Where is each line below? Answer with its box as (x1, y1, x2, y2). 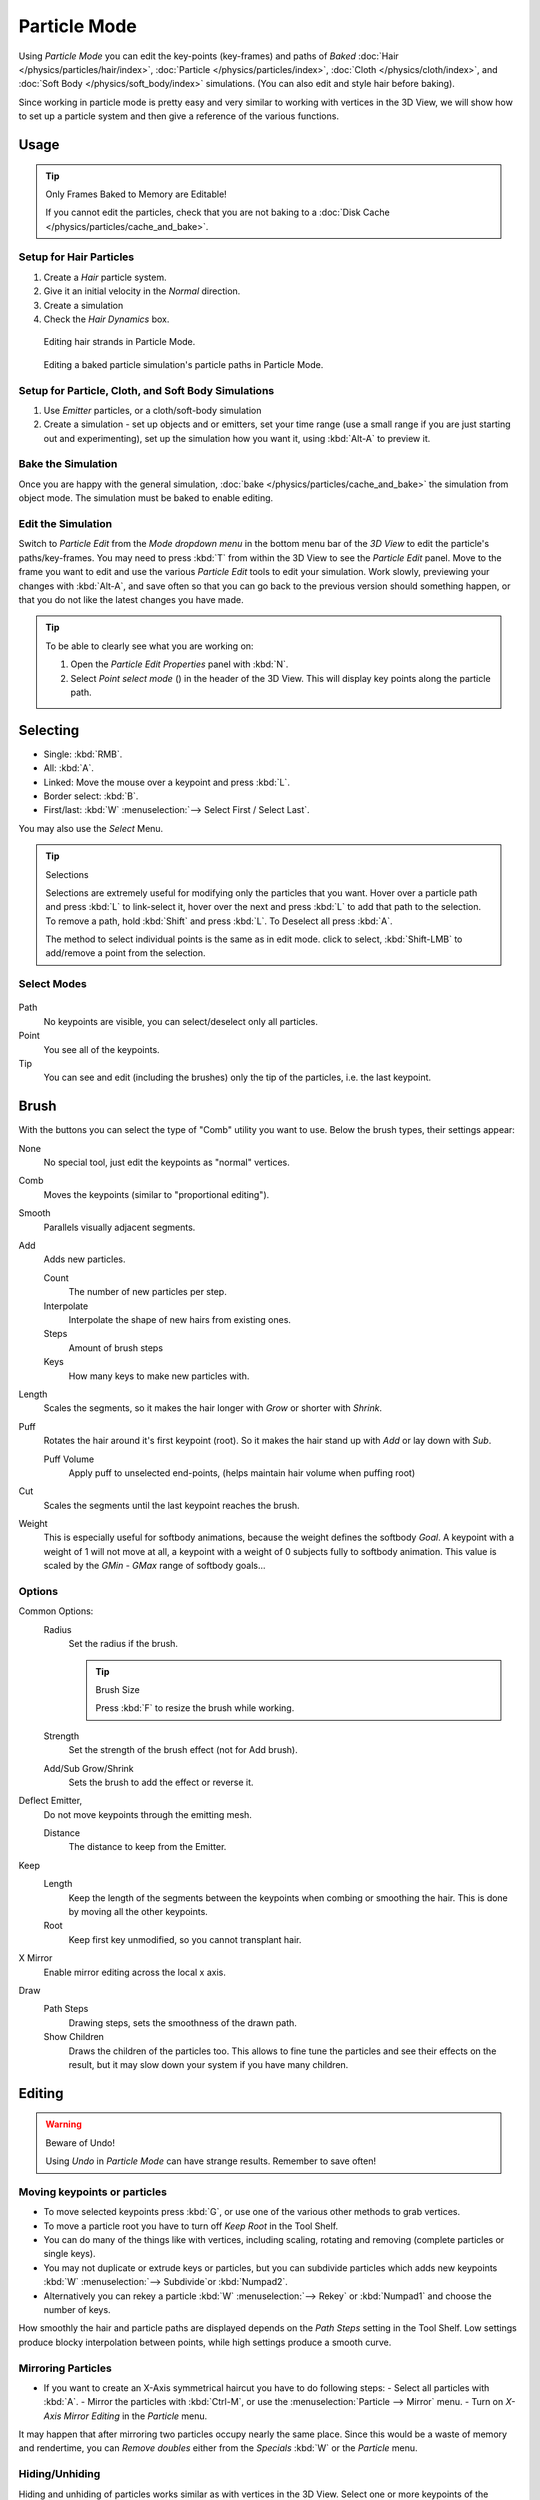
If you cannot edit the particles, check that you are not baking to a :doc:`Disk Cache (45, 206, 390, 219)
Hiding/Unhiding (18, 2467, 101, 2481)
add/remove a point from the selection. (45, 947, 206, 959)
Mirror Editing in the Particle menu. (63, 2410, 208, 2422)
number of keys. (43, 2303, 111, 2315)
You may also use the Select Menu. (18, 822, 164, 834)
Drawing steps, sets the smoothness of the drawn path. (68, 2016, 297, 2029)
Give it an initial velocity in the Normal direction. (43, 285, 241, 297)
